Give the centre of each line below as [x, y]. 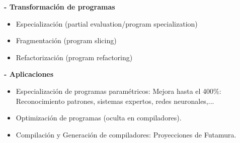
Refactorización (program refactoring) [74, 57]
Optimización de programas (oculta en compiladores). [99, 118]
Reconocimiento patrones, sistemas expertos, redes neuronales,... [115, 101]
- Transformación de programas [60, 7]
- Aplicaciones [29, 74]
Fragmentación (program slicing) [66, 40]
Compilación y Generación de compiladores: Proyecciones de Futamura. [126, 134]
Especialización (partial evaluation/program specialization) [107, 23]
